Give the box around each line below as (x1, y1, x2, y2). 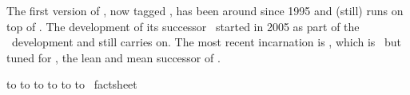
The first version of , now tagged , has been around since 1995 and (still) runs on (6, 2, 404, 18)
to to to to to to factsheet (6, 76, 137, 93)
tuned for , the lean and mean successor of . (6, 49, 221, 65)
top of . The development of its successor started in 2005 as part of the (6, 18, 360, 34)
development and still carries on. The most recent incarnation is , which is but (11, 34, 402, 50)
